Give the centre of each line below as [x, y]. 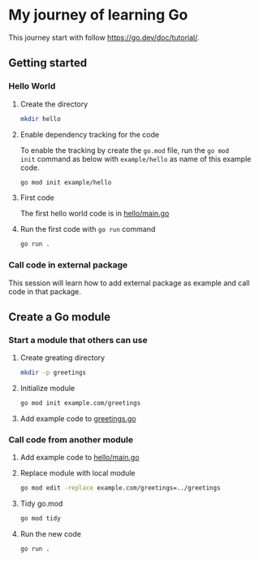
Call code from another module [71, 439]
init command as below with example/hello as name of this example [136, 159]
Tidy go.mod [41, 504]
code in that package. [45, 291]
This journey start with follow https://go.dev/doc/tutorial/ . [104, 37]
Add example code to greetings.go [78, 418]
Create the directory [54, 104]
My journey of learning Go [98, 15]
